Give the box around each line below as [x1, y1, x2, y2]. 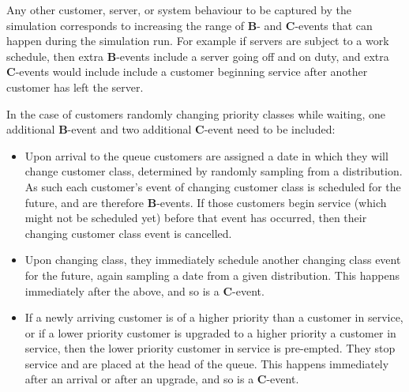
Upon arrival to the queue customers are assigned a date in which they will [24, 147, 388, 164]
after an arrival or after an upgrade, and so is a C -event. [24, 371, 299, 387]
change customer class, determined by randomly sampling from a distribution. [24, 163, 403, 179]
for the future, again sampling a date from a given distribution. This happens [24, 266, 400, 283]
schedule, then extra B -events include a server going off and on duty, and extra [6, 47, 389, 64]
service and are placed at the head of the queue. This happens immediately [24, 355, 389, 371]
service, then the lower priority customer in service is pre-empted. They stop [24, 340, 396, 356]
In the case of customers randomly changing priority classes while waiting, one [6, 105, 386, 122]
